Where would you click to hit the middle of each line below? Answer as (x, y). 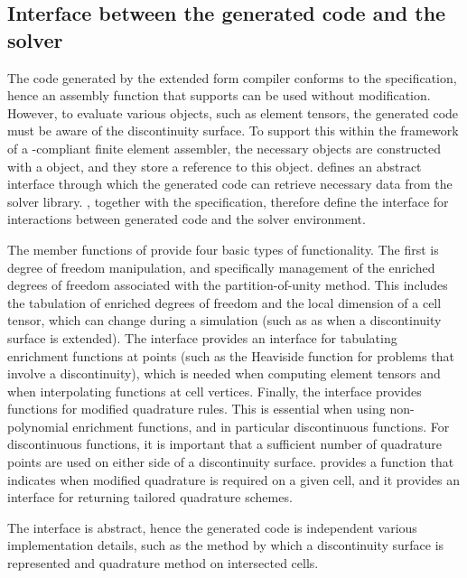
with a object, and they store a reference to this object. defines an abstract (215, 166)
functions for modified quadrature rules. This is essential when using (196, 409)
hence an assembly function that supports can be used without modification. (219, 95)
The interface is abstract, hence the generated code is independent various (212, 527)
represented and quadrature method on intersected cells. (163, 563)
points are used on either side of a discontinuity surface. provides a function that (231, 462)
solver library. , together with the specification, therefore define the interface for (228, 201)
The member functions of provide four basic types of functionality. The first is (223, 249)
